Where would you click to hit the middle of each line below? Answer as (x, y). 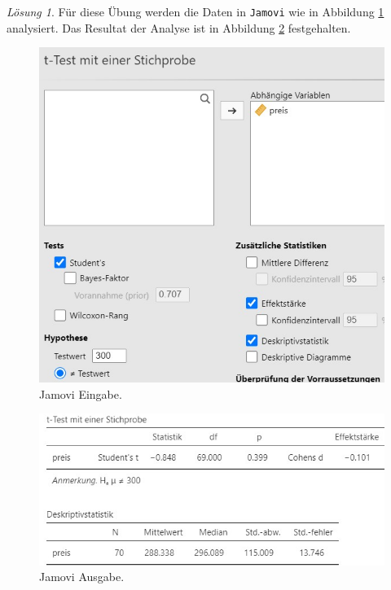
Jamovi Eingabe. (81, 393)
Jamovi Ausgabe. (82, 577)
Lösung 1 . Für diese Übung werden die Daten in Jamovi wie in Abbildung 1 (195, 11)
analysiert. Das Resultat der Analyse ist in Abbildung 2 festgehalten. (179, 27)
